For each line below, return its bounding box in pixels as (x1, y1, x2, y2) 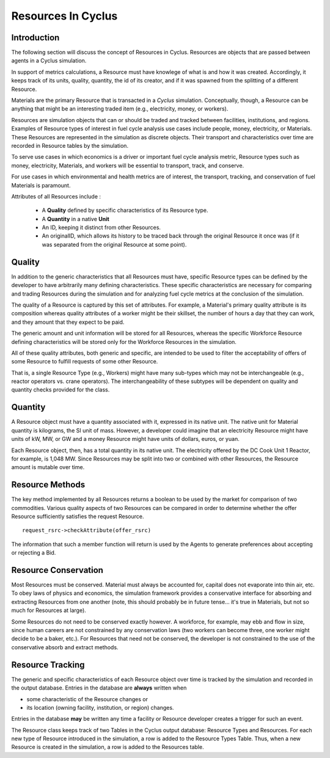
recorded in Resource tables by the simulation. (11, 142, 128, 149)
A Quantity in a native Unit (42, 215, 109, 222)
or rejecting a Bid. (11, 549, 56, 556)
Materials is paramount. (11, 181, 71, 189)
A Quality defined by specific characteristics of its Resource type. (42, 206, 208, 214)
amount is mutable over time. (11, 464, 85, 471)
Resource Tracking (11, 660, 85, 670)
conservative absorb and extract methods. (11, 643, 119, 650)
